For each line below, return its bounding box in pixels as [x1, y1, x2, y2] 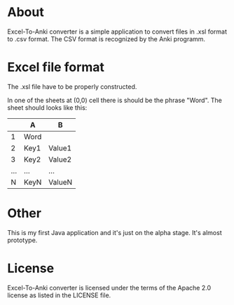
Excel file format [7, 59, 105, 76]
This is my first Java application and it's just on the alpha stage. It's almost [7, 228, 222, 236]
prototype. [7, 236, 38, 244]
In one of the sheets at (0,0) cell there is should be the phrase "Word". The [7, 96, 223, 104]
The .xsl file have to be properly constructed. [7, 82, 137, 91]
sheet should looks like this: [7, 103, 88, 112]
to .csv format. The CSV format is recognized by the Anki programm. [7, 34, 205, 43]
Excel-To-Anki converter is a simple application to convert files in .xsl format [7, 27, 228, 36]
